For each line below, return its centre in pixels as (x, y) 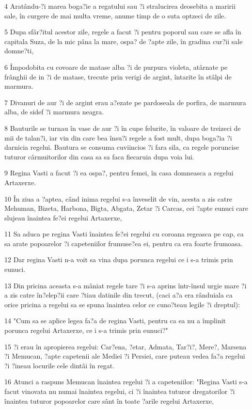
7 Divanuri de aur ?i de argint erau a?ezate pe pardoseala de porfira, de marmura (125, 102)
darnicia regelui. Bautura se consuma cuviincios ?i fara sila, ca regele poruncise (122, 147)
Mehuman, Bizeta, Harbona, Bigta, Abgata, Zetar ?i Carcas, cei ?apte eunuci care (126, 208)
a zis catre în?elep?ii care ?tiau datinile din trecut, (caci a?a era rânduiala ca (118, 295)
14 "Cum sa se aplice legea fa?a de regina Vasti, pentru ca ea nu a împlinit (115, 321)
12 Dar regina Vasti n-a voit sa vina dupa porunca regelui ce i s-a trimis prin (119, 260)
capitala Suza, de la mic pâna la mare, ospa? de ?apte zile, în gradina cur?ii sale (124, 41)
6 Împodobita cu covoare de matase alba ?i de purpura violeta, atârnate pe (116, 67)
